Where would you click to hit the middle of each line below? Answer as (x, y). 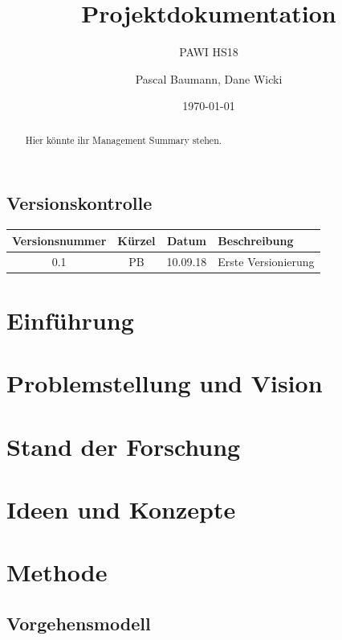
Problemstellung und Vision (165, 383)
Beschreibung (256, 240)
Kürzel (136, 240)
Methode (57, 572)
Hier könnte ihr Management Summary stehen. (124, 139)
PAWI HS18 (209, 52)
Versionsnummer (59, 240)
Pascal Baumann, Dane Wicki (209, 78)
